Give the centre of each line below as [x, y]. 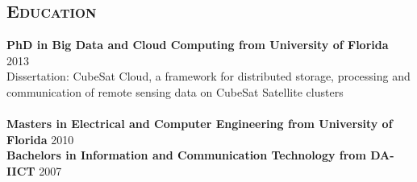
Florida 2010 [40, 139]
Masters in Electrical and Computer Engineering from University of [200, 124]
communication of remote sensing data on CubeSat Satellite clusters [175, 91]
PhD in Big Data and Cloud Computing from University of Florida [198, 45]
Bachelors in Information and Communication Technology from [186, 155]
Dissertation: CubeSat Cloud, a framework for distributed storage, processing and [208, 76]
